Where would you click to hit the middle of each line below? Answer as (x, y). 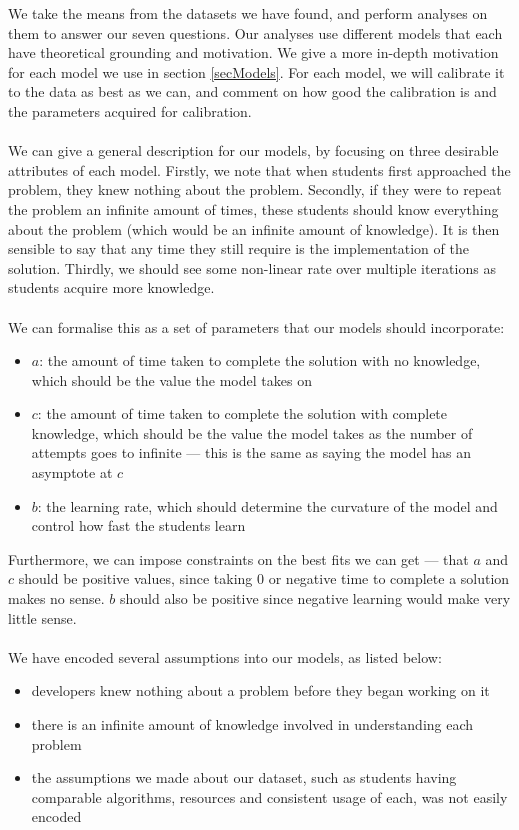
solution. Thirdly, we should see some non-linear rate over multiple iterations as (252, 267)
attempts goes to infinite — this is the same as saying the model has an (251, 452)
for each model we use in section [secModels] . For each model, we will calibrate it (256, 71)
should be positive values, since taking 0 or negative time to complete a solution (264, 578)
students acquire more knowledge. (111, 287)
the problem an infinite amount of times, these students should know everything (253, 208)
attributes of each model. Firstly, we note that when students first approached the (259, 169)
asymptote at (72, 472)
